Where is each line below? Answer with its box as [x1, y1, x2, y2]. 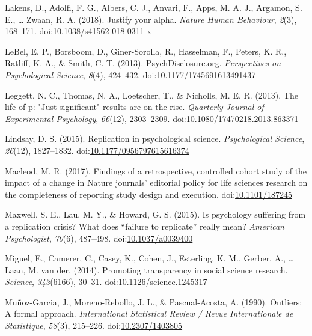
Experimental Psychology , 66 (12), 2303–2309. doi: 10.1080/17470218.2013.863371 [5, 112, 299, 124]
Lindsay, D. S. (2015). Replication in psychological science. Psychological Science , [5, 132, 305, 145]
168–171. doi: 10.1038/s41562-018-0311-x [5, 25, 151, 37]
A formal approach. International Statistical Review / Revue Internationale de [5, 307, 293, 320]
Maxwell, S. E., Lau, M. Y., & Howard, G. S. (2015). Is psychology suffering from [5, 208, 306, 221]
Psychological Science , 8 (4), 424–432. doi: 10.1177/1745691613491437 [5, 68, 256, 81]
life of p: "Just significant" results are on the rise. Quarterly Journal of [5, 100, 264, 113]
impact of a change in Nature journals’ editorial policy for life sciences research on [5, 176, 308, 189]
